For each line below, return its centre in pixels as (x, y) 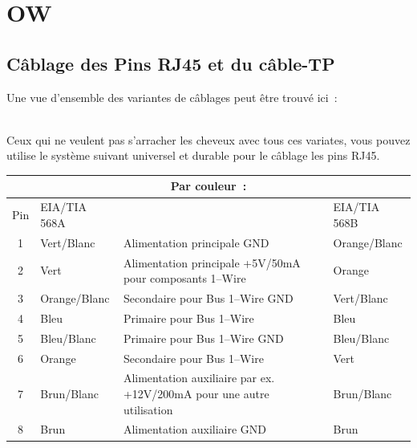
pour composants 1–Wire (184, 278)
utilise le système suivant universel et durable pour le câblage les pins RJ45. (193, 155)
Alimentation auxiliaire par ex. (199, 378)
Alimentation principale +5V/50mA (212, 262)
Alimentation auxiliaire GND (195, 429)
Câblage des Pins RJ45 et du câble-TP (171, 63)
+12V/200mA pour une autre (196, 393)
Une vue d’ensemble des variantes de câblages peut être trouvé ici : (172, 97)
